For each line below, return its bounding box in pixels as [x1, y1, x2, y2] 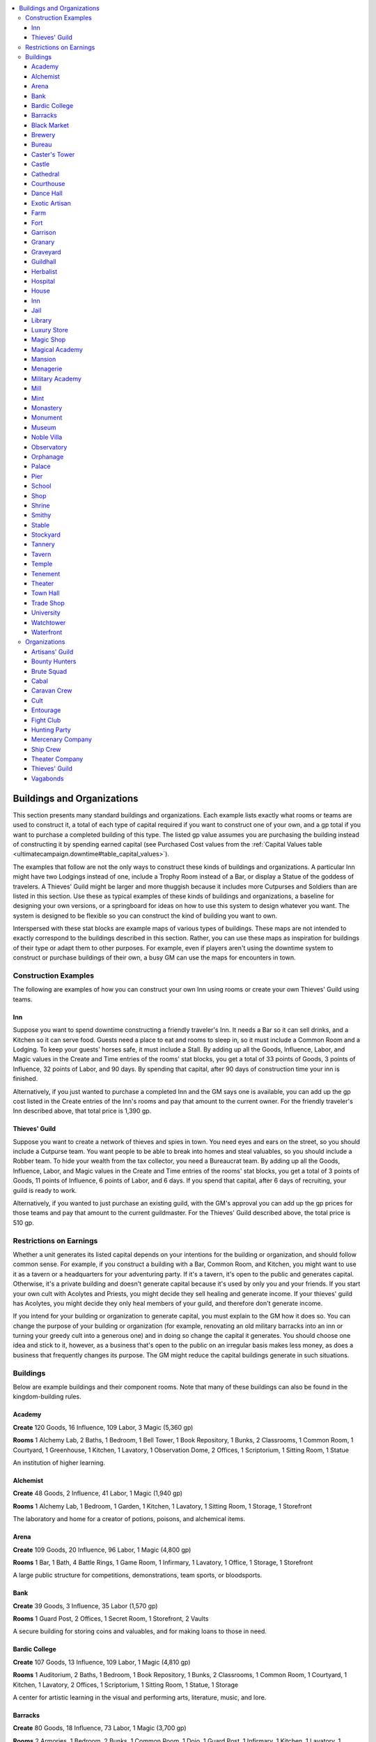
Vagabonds [31, 774, 64, 783]
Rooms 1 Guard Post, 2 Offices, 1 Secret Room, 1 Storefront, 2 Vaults [13, 1614, 209, 1623]
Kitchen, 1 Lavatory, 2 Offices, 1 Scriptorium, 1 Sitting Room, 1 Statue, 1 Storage [13, 1680, 239, 1689]
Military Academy [31, 374, 81, 383]
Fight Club [31, 716, 61, 724]
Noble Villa [31, 433, 63, 442]
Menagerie [31, 364, 63, 373]
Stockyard [31, 530, 61, 539]
